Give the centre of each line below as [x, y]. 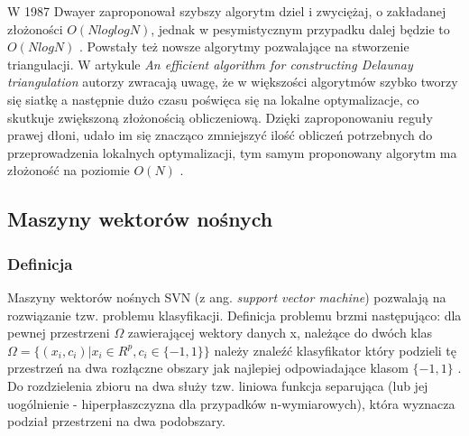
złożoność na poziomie [69, 170]
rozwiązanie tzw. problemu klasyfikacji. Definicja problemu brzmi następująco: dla [234, 315]
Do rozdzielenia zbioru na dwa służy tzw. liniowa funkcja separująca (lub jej [218, 385]
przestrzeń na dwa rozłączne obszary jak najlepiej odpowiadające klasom [208, 368]
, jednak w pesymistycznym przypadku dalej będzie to [300, 28]
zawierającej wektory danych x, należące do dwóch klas [280, 333]
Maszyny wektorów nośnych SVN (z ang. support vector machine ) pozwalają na [227, 297]
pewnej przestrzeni [59, 333]
